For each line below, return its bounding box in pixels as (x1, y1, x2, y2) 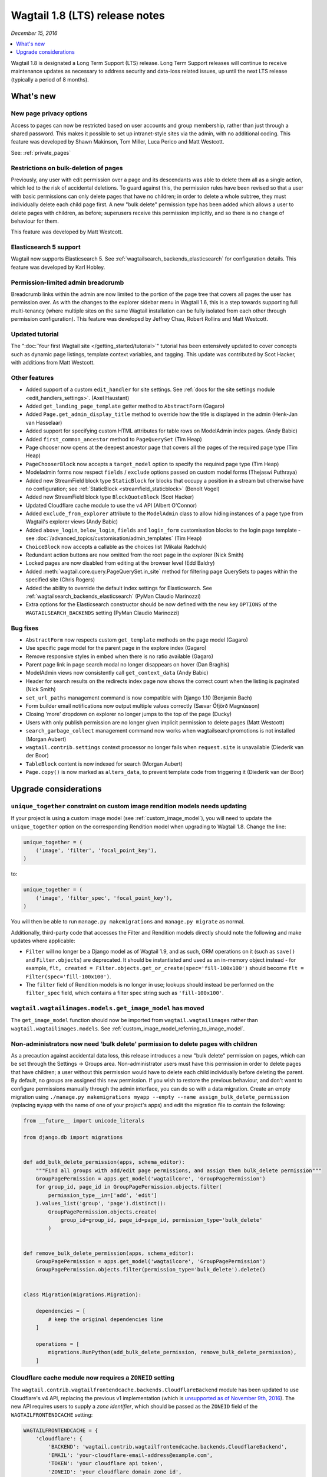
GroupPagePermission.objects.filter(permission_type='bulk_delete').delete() (35, 1266, 266, 1273)
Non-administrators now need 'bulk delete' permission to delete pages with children (11, 1040, 257, 1048)
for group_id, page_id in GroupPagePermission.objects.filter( (35, 1183, 223, 1190)
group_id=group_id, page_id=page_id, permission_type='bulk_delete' (60, 1217, 263, 1224)
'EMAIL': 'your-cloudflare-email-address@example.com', (48, 1452, 213, 1459)
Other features (11, 373, 54, 382)
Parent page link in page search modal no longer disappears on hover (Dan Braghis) (25, 661, 230, 668)
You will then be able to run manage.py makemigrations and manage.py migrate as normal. (11, 918, 245, 925)
